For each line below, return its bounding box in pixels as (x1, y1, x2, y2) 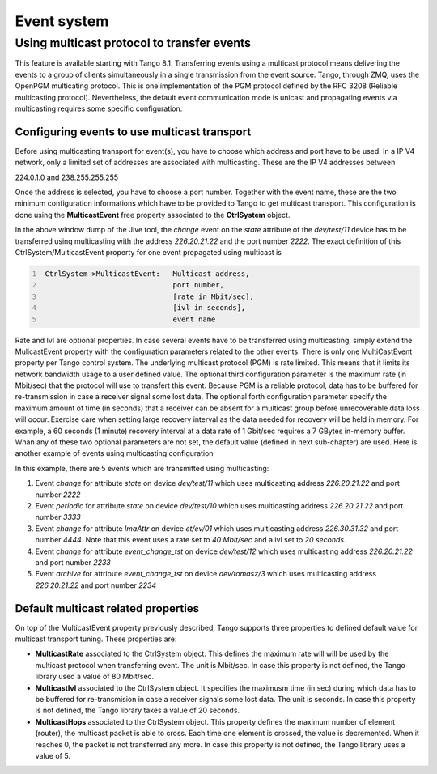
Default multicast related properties (15, 602, 200, 615)
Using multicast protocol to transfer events (15, 36, 251, 50)
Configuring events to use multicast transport (15, 125, 252, 138)
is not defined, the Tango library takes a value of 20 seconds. (35, 705, 240, 716)
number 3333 (35, 512, 81, 522)
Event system (15, 12, 109, 30)
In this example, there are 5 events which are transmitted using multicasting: (15, 463, 269, 473)
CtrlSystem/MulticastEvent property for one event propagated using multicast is (15, 247, 282, 257)
